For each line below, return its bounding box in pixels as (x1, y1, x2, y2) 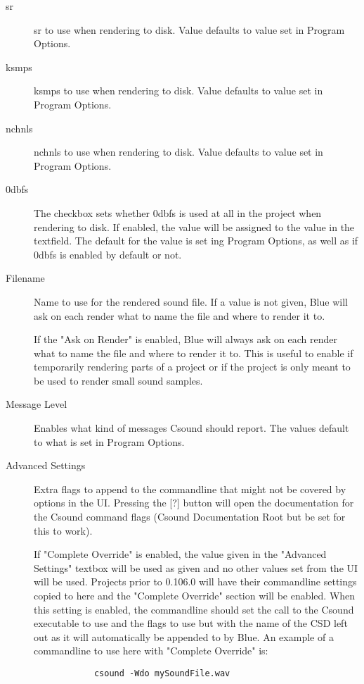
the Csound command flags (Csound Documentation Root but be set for (34, 509, 346, 524)
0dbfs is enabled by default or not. (34, 247, 182, 261)
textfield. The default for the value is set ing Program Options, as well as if (34, 233, 358, 248)
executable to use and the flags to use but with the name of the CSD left (34, 616, 348, 630)
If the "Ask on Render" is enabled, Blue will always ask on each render (34, 332, 338, 347)
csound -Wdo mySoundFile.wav (93, 668, 230, 678)
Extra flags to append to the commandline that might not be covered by (34, 481, 346, 496)
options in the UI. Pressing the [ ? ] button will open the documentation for (34, 495, 354, 510)
